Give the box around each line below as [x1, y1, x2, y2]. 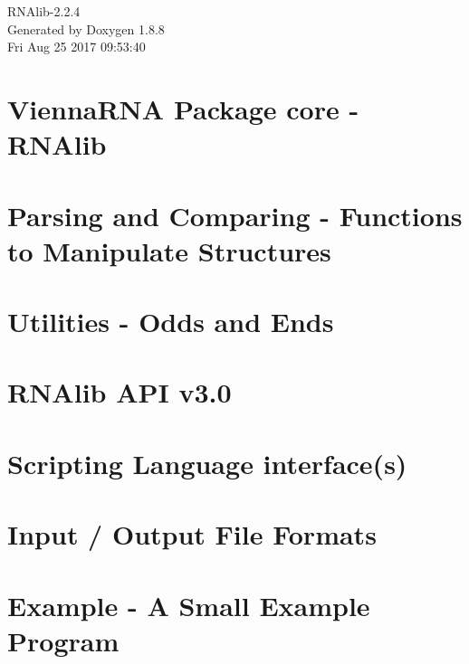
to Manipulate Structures [7, 232, 331, 269]
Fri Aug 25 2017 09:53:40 [7, 37, 146, 56]
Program [7, 621, 120, 659]
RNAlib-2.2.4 [7, 2, 81, 20]
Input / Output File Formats [7, 516, 377, 553]
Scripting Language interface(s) [7, 444, 407, 481]
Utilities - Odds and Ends [7, 303, 334, 340]
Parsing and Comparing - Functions [7, 196, 463, 233]
